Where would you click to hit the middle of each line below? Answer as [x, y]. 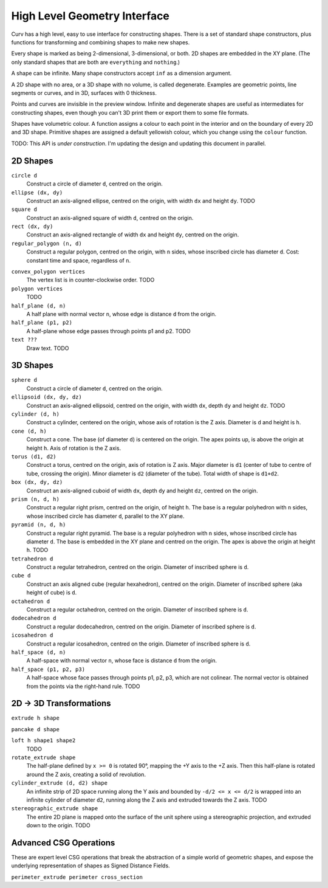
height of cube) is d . [52, 593]
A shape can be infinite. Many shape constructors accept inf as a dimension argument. [121, 74]
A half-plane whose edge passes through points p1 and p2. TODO [108, 331]
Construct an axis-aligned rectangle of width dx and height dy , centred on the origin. [133, 235]
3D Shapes [32, 366]
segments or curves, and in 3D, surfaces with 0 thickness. [84, 93]
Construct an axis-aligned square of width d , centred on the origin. [110, 218]
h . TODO [37, 550]
